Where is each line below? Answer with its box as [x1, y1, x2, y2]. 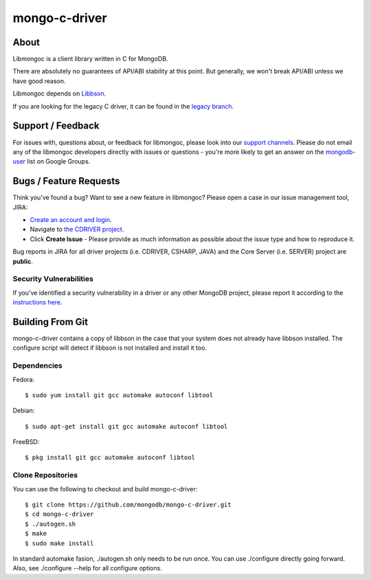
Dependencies [12, 361, 63, 370]
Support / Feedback [12, 120, 100, 132]
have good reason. [12, 76, 66, 85]
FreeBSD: [12, 438, 40, 446]
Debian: [12, 406, 35, 415]
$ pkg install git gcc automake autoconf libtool [25, 454, 196, 462]
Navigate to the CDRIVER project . [30, 225, 124, 234]
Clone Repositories [12, 471, 78, 480]
